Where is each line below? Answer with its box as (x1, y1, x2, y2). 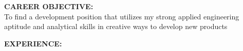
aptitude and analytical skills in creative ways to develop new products (4, 21, 228, 32)
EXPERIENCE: (4, 38, 62, 48)
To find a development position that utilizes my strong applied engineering (4, 11, 239, 21)
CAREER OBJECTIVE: (4, 1, 94, 11)
